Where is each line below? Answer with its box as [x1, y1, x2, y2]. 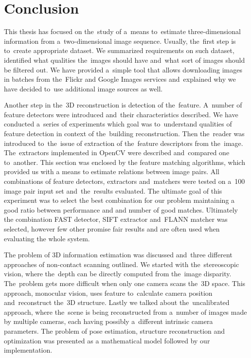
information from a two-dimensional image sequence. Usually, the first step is [4, 36, 236, 46]
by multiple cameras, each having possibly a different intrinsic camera [4, 316, 213, 326]
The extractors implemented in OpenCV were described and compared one [4, 147, 230, 158]
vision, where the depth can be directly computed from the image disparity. [4, 268, 232, 279]
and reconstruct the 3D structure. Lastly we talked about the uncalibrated [4, 297, 230, 307]
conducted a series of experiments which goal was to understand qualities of [4, 119, 232, 129]
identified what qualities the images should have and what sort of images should [4, 54, 245, 65]
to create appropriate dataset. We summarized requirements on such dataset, [4, 45, 234, 55]
